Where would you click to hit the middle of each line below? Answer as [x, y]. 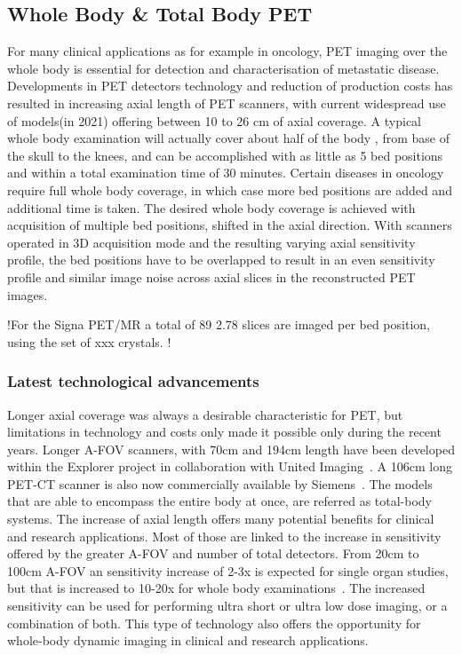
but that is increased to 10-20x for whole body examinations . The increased [216, 588]
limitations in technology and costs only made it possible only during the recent [224, 432]
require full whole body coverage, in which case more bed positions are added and [230, 189]
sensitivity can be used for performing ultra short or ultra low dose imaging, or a [227, 606]
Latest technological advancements [133, 381]
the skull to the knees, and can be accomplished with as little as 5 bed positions [225, 155]
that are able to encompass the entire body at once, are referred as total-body [220, 501]
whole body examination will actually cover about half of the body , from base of [228, 138]
